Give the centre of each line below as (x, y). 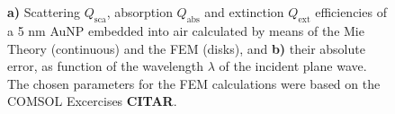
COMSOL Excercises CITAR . (92, 101)
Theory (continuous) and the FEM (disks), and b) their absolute (186, 48)
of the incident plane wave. (293, 66)
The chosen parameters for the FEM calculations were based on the (194, 83)
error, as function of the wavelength (105, 66)
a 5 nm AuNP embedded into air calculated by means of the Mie (186, 30)
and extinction (244, 12)
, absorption (139, 12)
